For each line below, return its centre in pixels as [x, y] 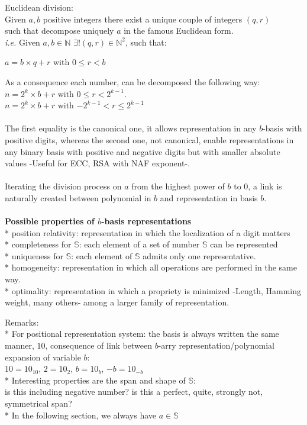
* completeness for [38, 244]
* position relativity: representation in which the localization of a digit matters [148, 232]
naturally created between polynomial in [78, 197]
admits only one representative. [199, 255]
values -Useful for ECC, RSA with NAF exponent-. [98, 163]
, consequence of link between [99, 345]
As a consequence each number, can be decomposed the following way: [133, 81]
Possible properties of [50, 221]
